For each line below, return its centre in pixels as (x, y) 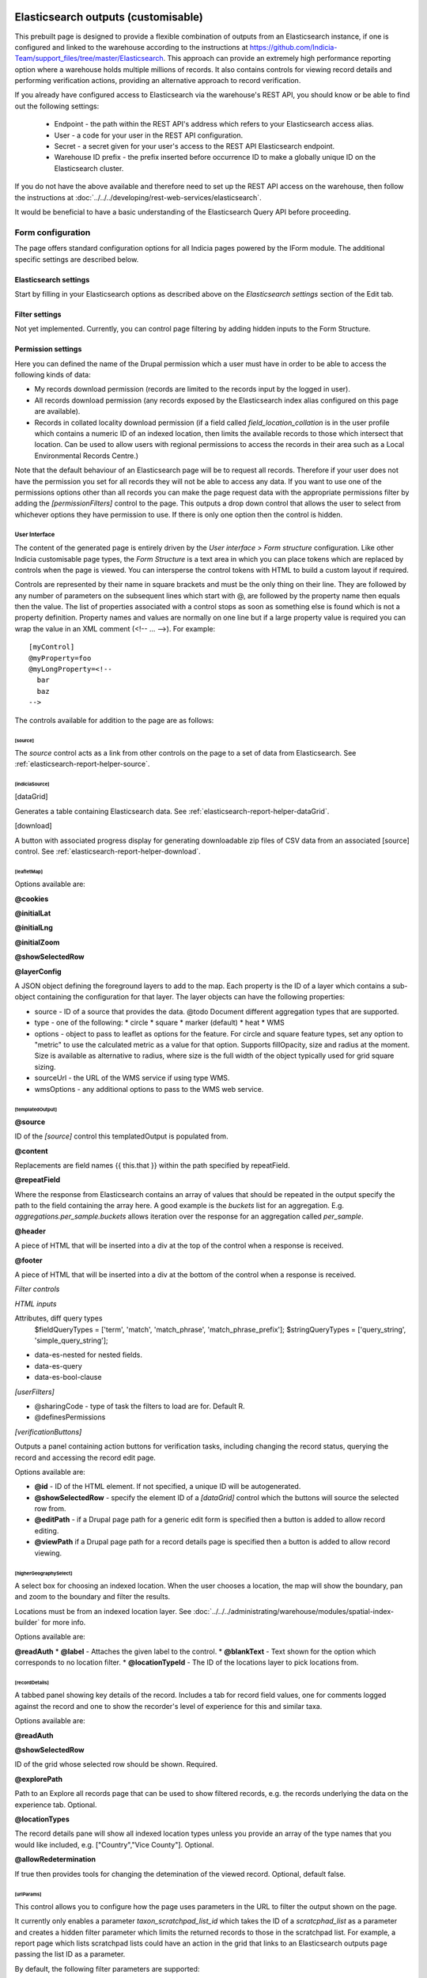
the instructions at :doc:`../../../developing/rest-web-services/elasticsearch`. (138, 197)
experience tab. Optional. (56, 1805)
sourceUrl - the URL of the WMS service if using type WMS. (132, 1078)
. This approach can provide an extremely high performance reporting (277, 59)
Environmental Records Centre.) (86, 456)
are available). (57, 411)
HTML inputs (36, 1304)
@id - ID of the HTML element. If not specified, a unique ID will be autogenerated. (168, 1487)
